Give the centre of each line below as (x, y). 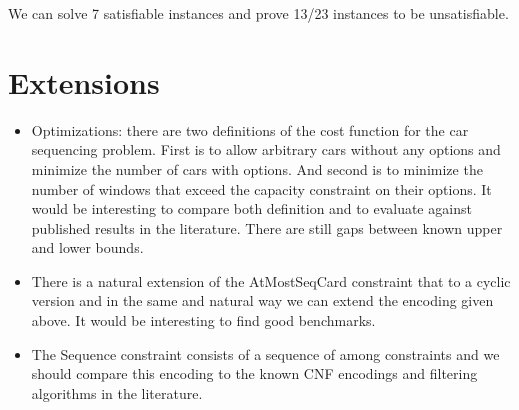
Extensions (84, 81)
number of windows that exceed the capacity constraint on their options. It (261, 188)
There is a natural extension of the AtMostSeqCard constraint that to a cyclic (271, 280)
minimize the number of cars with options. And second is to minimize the (257, 168)
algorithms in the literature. (117, 392)
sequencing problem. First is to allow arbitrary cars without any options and (266, 149)
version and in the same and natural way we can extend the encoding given (262, 300)
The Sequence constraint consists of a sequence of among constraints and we (265, 353)
